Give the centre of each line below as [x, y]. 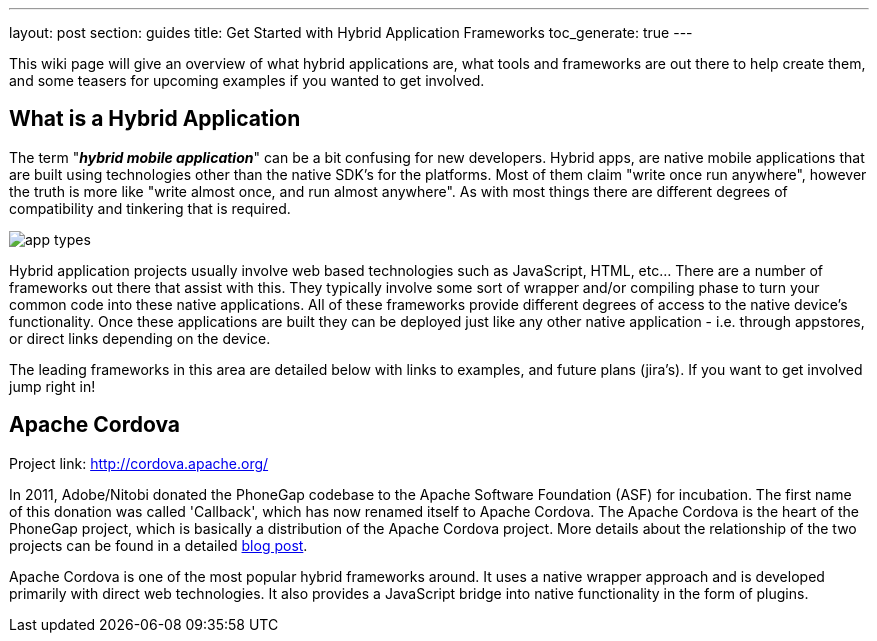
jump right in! [52, 386]
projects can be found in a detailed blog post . [158, 545]
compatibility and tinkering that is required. [150, 208]
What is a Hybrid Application [155, 119]
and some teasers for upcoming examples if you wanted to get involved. [247, 80]
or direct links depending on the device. [140, 338]
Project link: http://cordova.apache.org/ [139, 463]
